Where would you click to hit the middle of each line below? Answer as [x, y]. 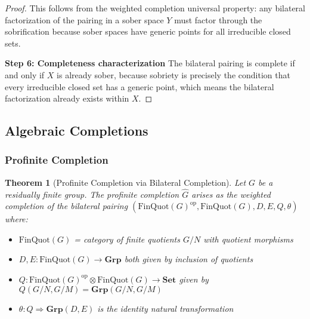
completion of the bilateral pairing [66, 206]
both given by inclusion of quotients [189, 259]
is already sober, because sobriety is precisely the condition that [173, 74]
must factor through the [218, 19]
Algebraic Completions [77, 131]
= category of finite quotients [127, 239]
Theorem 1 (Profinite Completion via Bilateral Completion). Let [125, 182]
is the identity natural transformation [165, 308]
